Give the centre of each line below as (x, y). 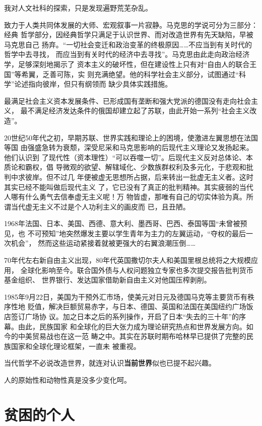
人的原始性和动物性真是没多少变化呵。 (68, 380)
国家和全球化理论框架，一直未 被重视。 (76, 346)
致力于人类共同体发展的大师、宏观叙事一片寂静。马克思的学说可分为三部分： (131, 24)
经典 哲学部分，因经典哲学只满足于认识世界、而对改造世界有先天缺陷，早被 (129, 34)
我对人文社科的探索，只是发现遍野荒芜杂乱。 (78, 8)
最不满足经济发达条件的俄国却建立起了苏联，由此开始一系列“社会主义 (135, 111)
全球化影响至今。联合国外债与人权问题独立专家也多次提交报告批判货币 (137, 270)
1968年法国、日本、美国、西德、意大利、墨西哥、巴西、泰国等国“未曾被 (122, 223)
